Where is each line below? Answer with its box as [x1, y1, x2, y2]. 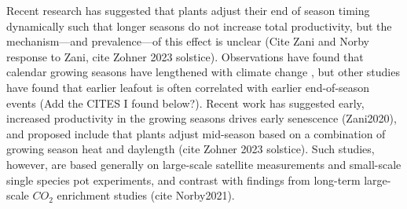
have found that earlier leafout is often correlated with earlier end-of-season [6, 79, 370, 95]
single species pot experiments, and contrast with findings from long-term [6, 171, 361, 188]
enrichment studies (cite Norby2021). [57, 187, 235, 203]
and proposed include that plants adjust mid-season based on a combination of [6, 125, 386, 141]
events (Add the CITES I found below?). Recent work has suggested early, [6, 94, 365, 111]
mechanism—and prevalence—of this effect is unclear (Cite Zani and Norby [6, 33, 369, 49]
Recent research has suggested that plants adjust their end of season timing [6, 2, 370, 18]
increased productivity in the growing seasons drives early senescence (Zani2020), [6, 110, 397, 126]
